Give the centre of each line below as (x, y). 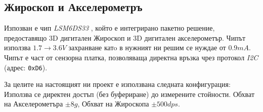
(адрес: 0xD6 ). (26, 67)
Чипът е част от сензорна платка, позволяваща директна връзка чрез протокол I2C (131, 57)
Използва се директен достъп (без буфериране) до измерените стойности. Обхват (129, 94)
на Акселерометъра (34, 104)
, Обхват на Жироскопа (113, 104)
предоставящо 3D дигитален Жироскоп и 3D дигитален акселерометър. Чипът (125, 37)
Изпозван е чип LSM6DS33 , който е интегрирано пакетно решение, (109, 28)
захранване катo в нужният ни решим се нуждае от (147, 47)
